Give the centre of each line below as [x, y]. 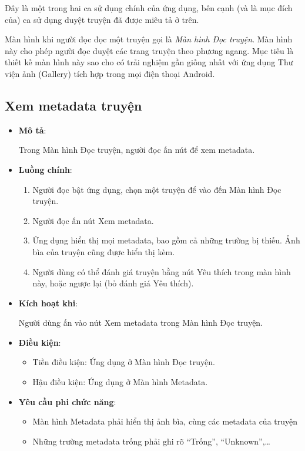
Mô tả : [32, 130]
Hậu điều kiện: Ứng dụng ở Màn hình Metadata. [120, 382]
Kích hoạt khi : [48, 303]
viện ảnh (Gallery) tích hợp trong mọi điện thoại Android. [110, 73]
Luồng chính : [45, 169]
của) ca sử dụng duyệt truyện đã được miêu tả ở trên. [102, 19]
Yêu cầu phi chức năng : [67, 401]
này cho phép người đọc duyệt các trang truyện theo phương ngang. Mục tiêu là [149, 50]
